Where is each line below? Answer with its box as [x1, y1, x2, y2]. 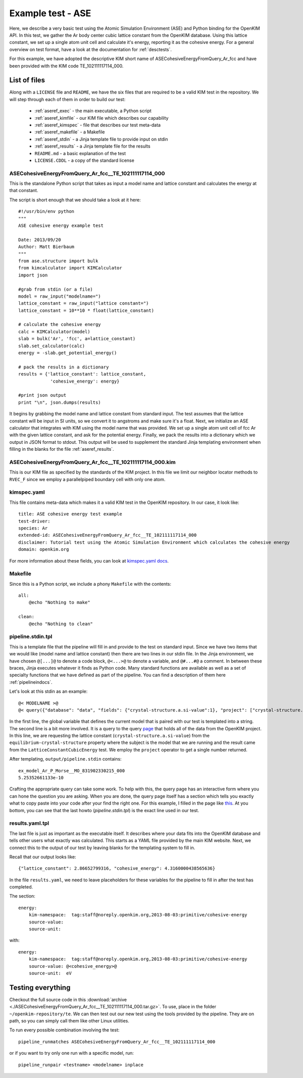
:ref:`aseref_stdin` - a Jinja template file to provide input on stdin [34, 136, 168, 142]
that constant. [9, 188, 38, 194]
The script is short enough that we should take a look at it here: [9, 197, 141, 203]
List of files [9, 76, 45, 84]
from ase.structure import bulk [18, 258, 98, 264]
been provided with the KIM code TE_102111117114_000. [9, 63, 124, 69]
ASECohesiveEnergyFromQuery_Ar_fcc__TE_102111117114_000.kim [9, 458, 176, 465]
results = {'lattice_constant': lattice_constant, [18, 371, 146, 377]
